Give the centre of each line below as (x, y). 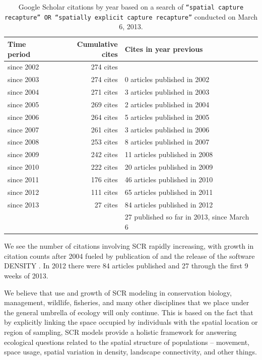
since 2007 (23, 129)
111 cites (104, 192)
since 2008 (23, 142)
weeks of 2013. (26, 275)
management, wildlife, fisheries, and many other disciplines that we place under (127, 302)
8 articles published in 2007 (167, 142)
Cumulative (97, 44)
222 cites (104, 167)
